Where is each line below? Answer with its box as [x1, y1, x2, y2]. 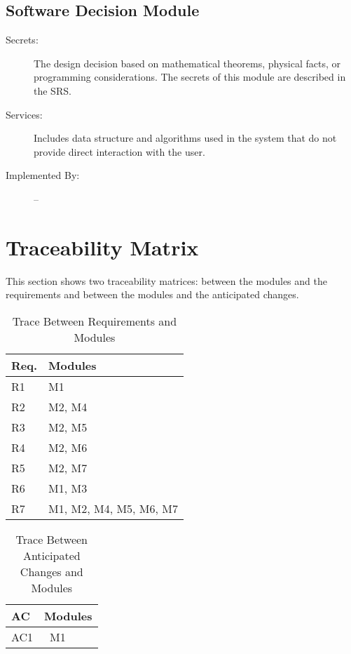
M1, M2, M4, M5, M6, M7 [48, 500, 178, 516]
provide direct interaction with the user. [34, 144, 205, 159]
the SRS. [34, 83, 71, 98]
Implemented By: [6, 168, 80, 182]
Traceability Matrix [6, 232, 199, 261]
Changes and [20, 563, 83, 580]
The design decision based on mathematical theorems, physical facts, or [34, 55, 341, 70]
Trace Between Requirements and [12, 312, 177, 329]
